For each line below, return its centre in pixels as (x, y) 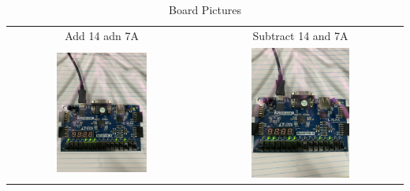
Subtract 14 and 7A (300, 35)
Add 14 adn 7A (102, 35)
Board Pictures (205, 9)
